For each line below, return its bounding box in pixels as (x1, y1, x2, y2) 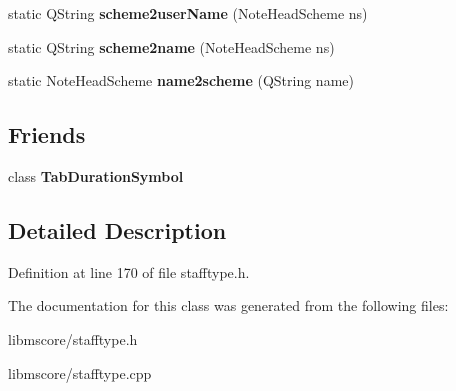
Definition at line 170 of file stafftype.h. (8, 261, 250, 282)
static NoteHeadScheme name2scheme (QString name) (8, 70, 354, 91)
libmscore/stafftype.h (8, 328, 138, 349)
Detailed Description (8, 214, 227, 245)
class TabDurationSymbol (8, 165, 184, 186)
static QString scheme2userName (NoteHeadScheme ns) (8, 3, 368, 23)
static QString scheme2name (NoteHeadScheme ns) (8, 36, 335, 57)
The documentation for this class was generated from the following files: (8, 295, 449, 316)
